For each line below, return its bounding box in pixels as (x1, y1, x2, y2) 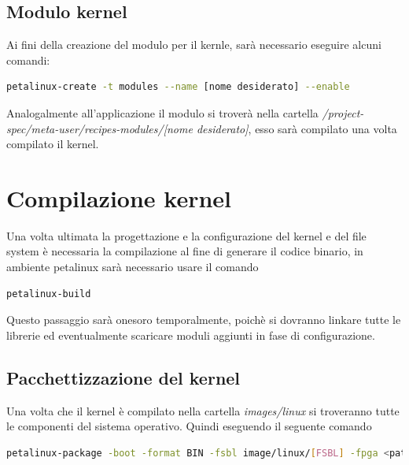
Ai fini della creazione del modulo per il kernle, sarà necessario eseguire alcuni (6, 36, 381, 53)
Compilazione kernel (6, 181, 232, 214)
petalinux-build (6, 288, 91, 299)
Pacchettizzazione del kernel (6, 365, 241, 389)
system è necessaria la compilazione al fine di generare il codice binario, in (6, 243, 363, 259)
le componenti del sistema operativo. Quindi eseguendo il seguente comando (6, 418, 372, 434)
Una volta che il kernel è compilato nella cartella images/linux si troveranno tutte (6, 402, 400, 418)
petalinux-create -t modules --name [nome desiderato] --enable (6, 81, 350, 93)
